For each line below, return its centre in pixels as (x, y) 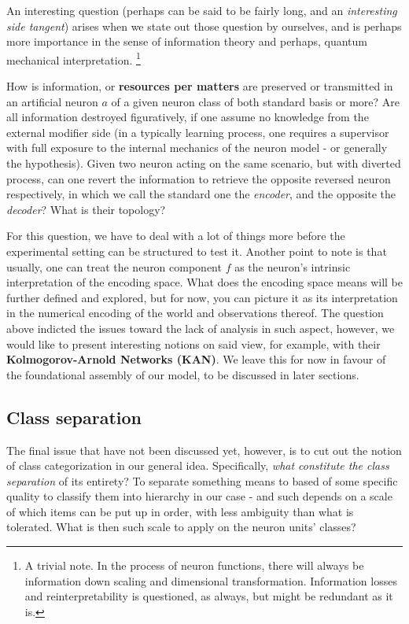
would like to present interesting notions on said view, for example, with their (193, 343)
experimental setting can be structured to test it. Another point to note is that (197, 251)
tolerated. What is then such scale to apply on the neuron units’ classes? (181, 527)
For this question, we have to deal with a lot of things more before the (176, 236)
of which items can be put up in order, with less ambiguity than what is (180, 511)
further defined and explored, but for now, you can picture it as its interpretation (202, 297)
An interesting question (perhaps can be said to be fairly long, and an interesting (202, 10)
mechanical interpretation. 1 (74, 58)
